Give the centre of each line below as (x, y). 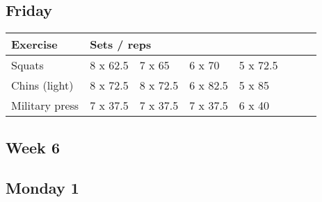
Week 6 (33, 147)
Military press (45, 106)
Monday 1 (42, 188)
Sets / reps (121, 44)
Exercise (34, 44)
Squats (27, 65)
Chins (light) (42, 85)
